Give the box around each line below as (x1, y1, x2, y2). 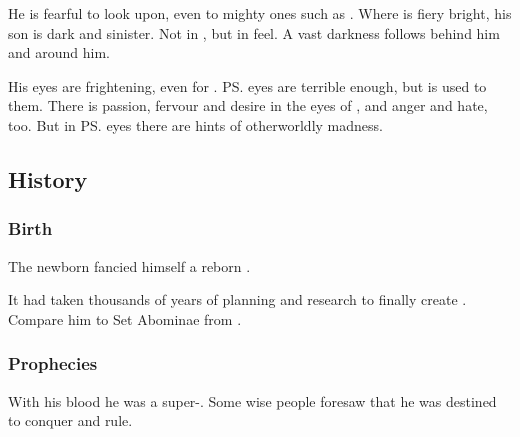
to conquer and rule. (8, 410, 133, 431)
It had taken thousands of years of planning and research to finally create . (8, 289, 467, 310)
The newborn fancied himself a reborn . (8, 255, 251, 276)
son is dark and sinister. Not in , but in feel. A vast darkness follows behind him (8, 22, 500, 43)
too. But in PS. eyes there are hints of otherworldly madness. (8, 114, 383, 135)
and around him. (8, 42, 110, 63)
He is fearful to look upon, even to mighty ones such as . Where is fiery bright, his (8, 3, 512, 23)
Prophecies (8, 351, 98, 376)
